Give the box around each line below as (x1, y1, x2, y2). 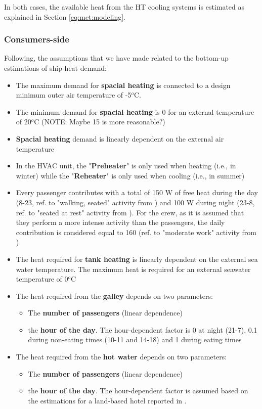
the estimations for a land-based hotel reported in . (28, 395, 187, 405)
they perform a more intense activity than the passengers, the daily (16, 217, 225, 228)
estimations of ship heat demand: (4, 63, 107, 73)
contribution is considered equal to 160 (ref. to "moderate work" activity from (16, 226, 256, 237)
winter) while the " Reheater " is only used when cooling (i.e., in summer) (16, 170, 245, 180)
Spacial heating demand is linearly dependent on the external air (16, 133, 224, 144)
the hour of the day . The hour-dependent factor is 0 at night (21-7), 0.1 (28, 324, 257, 335)
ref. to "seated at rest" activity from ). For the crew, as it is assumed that (16, 207, 244, 217)
